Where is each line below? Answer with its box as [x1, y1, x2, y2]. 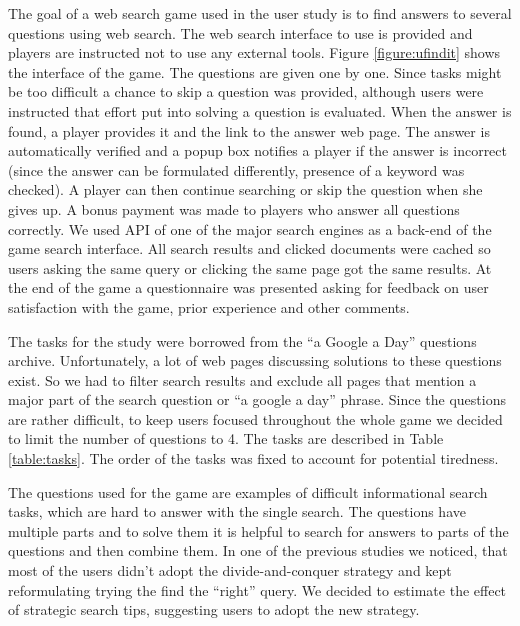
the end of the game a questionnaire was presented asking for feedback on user [8, 277, 489, 298]
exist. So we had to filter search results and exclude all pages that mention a [8, 369, 477, 390]
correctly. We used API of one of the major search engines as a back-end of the [8, 218, 492, 239]
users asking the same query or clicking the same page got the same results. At [8, 257, 492, 278]
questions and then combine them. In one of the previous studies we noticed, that [8, 540, 508, 561]
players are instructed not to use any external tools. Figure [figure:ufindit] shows [8, 42, 501, 63]
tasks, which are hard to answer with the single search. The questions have [8, 501, 466, 522]
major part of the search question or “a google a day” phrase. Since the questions [8, 389, 506, 410]
